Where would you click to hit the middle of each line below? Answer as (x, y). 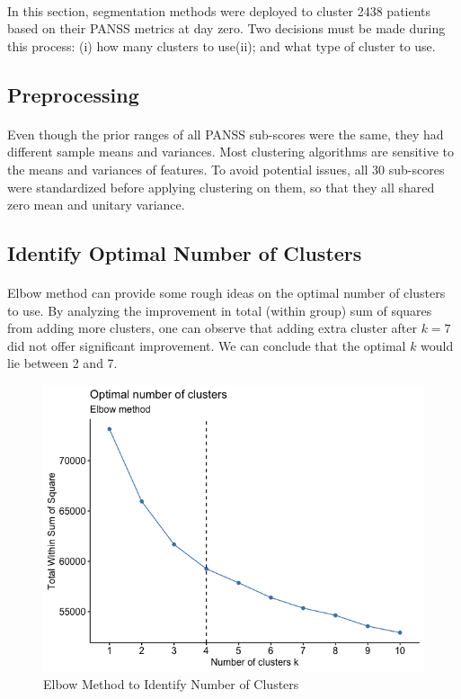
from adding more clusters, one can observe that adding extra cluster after (212, 328)
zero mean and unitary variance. (96, 205)
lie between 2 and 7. (62, 363)
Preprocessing (73, 94)
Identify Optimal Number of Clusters (185, 253)
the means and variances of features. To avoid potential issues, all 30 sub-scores (226, 169)
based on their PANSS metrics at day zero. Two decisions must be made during (226, 28)
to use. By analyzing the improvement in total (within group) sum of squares (220, 310)
